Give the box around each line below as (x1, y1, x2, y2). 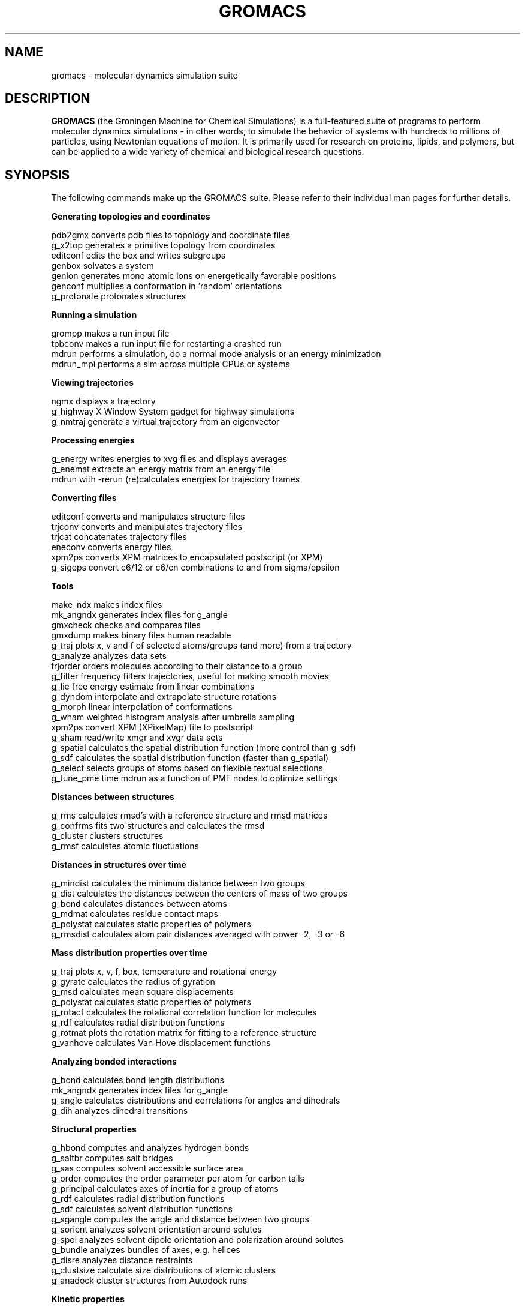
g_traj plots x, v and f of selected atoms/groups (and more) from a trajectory (51, 640, 352, 651)
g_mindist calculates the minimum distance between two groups (51, 878, 305, 889)
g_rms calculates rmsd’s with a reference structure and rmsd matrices (51, 810, 328, 821)
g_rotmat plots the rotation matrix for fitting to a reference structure (51, 1027, 317, 1038)
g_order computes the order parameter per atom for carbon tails (51, 1173, 305, 1184)
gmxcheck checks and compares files (51, 620, 201, 631)
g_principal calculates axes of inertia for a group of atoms (51, 1183, 279, 1194)
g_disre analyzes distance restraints (51, 1255, 193, 1266)
